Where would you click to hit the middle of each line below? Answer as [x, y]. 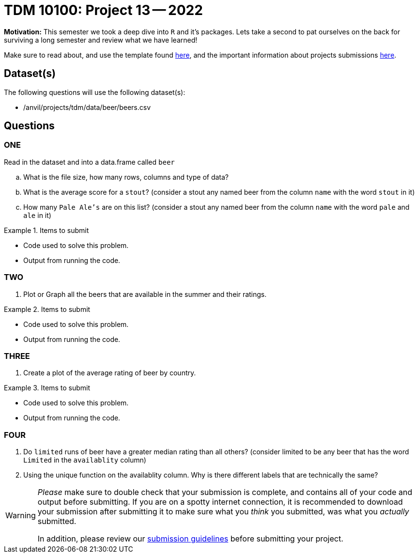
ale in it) [37, 215]
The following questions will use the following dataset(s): [95, 92]
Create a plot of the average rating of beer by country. [110, 373]
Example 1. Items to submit [46, 230]
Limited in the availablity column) [85, 460]
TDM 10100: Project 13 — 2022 [103, 10]
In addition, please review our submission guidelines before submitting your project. [190, 539]
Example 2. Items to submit [47, 309]
